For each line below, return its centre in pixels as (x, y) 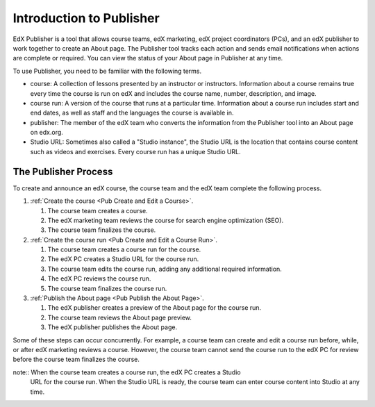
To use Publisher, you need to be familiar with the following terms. (107, 71)
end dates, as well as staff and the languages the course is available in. (132, 113)
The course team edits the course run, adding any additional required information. (165, 269)
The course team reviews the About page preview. (120, 317)
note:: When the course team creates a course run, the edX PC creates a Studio (127, 372)
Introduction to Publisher (86, 18)
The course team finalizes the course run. (107, 288)
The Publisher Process (63, 171)
